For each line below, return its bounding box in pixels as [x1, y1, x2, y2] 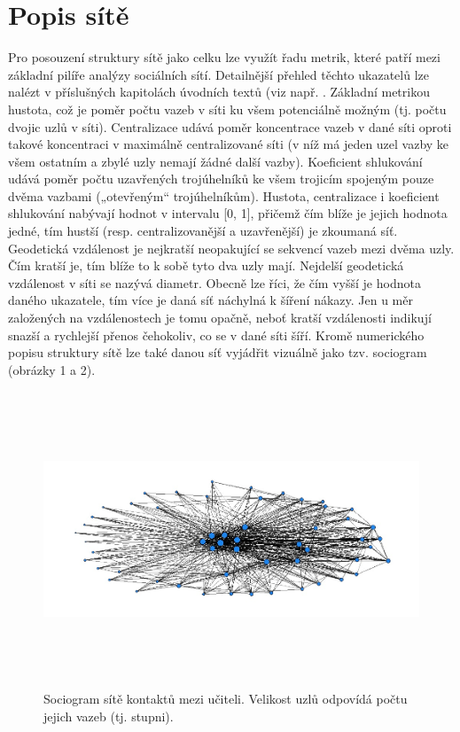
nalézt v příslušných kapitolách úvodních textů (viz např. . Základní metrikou [8, 82, 430, 101]
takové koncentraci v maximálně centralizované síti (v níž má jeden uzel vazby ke [8, 135, 449, 153]
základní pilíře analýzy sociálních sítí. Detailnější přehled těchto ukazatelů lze [8, 65, 429, 83]
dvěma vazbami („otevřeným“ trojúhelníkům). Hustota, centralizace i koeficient [8, 186, 440, 205]
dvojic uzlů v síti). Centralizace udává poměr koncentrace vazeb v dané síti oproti [8, 117, 452, 136]
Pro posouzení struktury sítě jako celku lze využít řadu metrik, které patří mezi [8, 48, 441, 66]
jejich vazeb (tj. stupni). [43, 706, 174, 725]
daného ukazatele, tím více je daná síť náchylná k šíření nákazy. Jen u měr [8, 291, 413, 309]
